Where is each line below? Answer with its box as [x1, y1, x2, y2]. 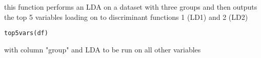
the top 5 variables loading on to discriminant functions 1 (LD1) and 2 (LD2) [4, 11, 248, 22]
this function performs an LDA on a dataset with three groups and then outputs [4, 2, 257, 12]
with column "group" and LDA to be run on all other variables [4, 44, 201, 54]
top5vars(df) [4, 30, 48, 37]
